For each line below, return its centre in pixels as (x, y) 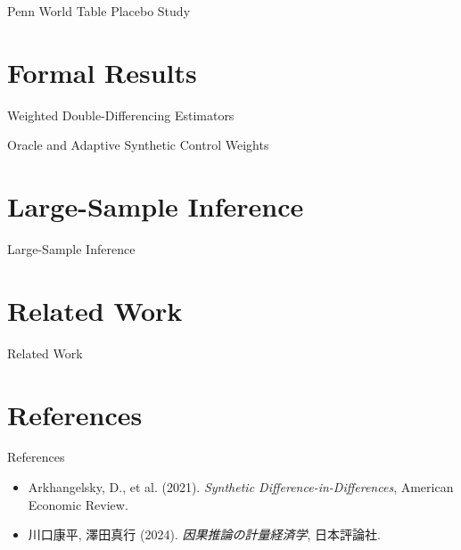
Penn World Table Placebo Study (99, 11)
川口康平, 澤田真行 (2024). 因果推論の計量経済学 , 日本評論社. (204, 534)
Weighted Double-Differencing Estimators (121, 115)
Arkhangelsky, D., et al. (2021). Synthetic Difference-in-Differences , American (241, 487)
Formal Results (102, 72)
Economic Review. (78, 504)
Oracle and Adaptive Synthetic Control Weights (138, 145)
